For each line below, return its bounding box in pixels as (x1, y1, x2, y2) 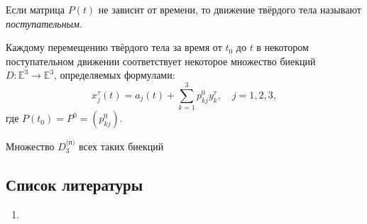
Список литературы (6, 173, 143, 195)
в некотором (256, 40, 309, 55)
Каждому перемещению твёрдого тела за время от (6, 40, 222, 55)
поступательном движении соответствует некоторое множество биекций (6, 53, 316, 68)
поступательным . (6, 16, 82, 30)
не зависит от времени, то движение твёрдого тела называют (98, 2, 361, 16)
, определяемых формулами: (54, 67, 175, 82)
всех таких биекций (79, 138, 164, 153)
